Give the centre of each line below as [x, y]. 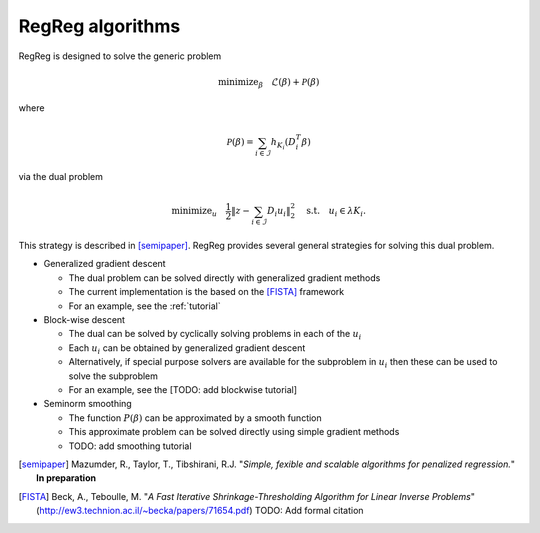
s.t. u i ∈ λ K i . [336, 212]
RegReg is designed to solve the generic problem [120, 56]
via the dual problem [61, 177]
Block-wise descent [84, 320]
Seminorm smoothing [87, 404]
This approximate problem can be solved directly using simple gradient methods [234, 432]
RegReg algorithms [99, 26]
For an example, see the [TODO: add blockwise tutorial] [183, 389]
